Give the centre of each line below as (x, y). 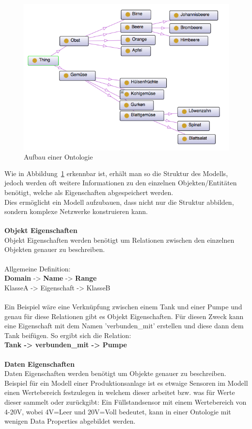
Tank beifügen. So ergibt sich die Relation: (68, 335)
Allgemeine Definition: (38, 268)
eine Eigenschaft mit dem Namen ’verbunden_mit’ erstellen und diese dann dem (124, 326)
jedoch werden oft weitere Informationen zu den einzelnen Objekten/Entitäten (121, 183)
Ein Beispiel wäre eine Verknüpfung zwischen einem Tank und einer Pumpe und (123, 307)
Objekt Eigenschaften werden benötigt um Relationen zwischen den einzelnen (119, 240)
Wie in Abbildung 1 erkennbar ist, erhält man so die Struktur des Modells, (116, 173)
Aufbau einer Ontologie (58, 157)
